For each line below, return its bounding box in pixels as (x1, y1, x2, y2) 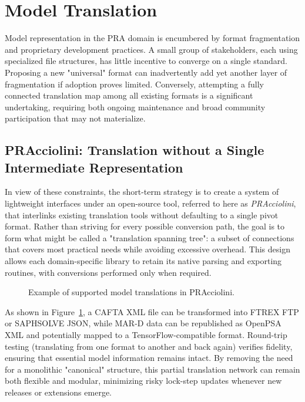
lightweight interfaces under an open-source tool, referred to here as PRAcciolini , (5, 197, 296, 210)
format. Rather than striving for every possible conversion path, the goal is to (5, 220, 285, 232)
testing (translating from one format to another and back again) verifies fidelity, (5, 340, 293, 352)
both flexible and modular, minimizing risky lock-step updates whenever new (5, 374, 282, 387)
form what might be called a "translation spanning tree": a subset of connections (5, 231, 294, 244)
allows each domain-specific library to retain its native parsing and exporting (5, 255, 282, 267)
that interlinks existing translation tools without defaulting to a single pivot (5, 208, 279, 221)
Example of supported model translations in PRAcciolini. (28, 286, 234, 298)
